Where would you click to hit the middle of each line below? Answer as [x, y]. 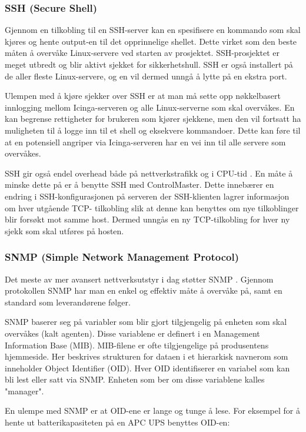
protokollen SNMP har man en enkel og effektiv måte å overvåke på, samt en [144, 290]
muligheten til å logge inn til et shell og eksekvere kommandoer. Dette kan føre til [153, 130]
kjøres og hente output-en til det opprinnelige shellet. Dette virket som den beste [151, 41]
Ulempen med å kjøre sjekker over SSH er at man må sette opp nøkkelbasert [143, 96]
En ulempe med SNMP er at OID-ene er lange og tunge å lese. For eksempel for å [152, 411]
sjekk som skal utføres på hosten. [64, 230]
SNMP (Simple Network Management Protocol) [122, 257]
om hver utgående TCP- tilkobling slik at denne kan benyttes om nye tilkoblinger [152, 207]
